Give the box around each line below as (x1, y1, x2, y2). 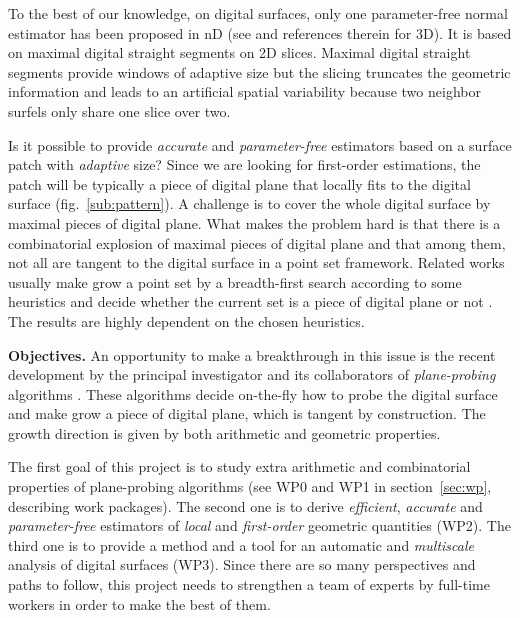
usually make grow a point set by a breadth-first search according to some (8, 271, 462, 292)
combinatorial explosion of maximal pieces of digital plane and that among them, (8, 232, 506, 253)
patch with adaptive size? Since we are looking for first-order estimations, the (8, 154, 481, 175)
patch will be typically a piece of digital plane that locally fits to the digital (8, 173, 471, 194)
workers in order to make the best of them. (8, 593, 271, 614)
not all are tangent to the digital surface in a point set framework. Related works (8, 252, 505, 273)
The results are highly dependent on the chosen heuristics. (8, 310, 365, 331)
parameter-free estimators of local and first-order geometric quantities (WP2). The (8, 515, 511, 536)
